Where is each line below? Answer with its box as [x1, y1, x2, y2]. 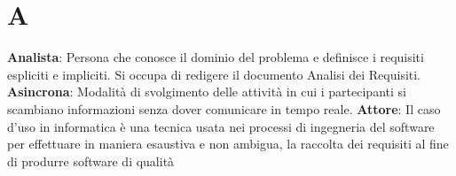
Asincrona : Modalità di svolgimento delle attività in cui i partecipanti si [7, 82, 406, 101]
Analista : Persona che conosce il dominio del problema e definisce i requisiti [7, 48, 424, 66]
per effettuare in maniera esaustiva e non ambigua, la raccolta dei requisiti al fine [7, 134, 449, 153]
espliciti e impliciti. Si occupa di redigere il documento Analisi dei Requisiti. [7, 65, 421, 83]
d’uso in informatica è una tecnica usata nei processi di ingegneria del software [7, 117, 435, 135]
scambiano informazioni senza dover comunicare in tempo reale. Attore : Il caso [7, 99, 441, 118]
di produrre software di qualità [7, 151, 175, 170]
